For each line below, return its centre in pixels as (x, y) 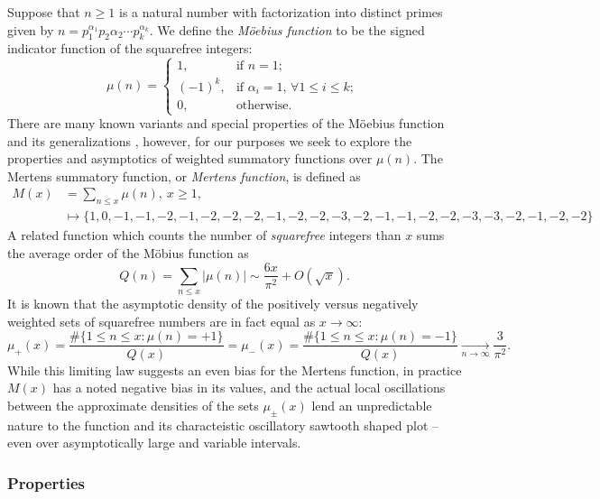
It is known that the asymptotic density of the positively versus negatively (213, 304)
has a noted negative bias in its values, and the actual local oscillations (249, 388)
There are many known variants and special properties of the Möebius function (226, 123)
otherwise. (264, 105)
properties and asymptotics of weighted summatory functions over (190, 158)
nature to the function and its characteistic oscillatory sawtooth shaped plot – (223, 425)
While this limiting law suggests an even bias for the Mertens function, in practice (235, 370)
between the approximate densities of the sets (133, 405)
